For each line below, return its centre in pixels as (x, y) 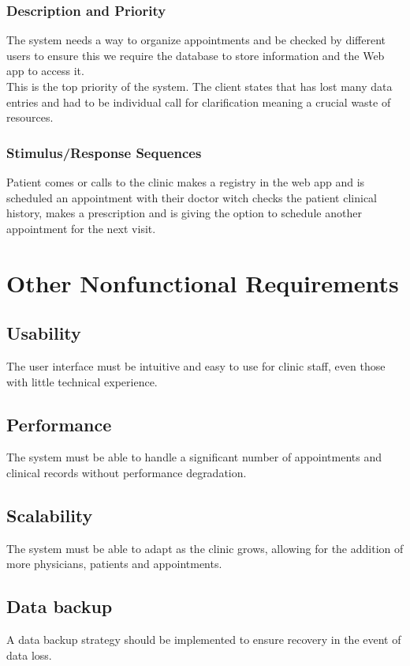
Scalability (50, 515)
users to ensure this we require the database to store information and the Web (196, 55)
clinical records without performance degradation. (127, 472)
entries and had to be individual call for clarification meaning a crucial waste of (199, 102)
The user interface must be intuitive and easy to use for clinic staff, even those (196, 365)
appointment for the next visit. (81, 228)
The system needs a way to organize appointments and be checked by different (196, 40)
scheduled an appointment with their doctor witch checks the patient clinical (192, 197)
